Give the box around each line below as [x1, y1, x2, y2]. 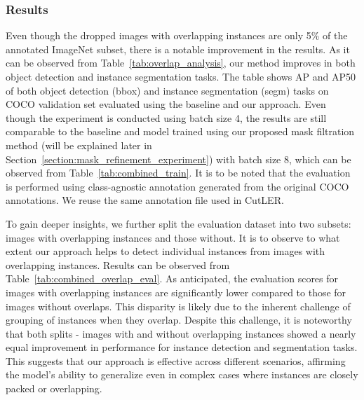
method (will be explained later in [6, 137, 152, 152]
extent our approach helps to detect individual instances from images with [6, 244, 325, 258]
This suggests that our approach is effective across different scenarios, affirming [6, 353, 346, 368]
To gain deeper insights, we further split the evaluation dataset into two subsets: [6, 216, 351, 230]
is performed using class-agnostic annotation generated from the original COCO [6, 179, 349, 193]
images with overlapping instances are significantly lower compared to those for [6, 284, 346, 299]
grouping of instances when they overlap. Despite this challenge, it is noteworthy [6, 312, 352, 327]
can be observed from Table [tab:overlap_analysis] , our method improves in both [6, 55, 356, 70]
